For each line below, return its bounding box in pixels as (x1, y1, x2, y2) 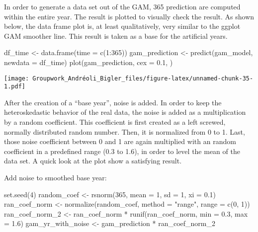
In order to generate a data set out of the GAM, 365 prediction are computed (4, 1, 241, 11)
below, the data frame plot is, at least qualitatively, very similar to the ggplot (4, 21, 241, 31)
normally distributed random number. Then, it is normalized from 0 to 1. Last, (4, 126, 245, 137)
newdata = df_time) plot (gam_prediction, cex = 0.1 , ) (4, 57, 173, 67)
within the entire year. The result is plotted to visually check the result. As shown (4, 11, 255, 21)
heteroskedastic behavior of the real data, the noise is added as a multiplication (4, 107, 246, 117)
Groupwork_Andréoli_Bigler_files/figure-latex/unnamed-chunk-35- (32, 75, 254, 82)
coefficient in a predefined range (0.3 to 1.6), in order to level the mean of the (4, 146, 240, 156)
